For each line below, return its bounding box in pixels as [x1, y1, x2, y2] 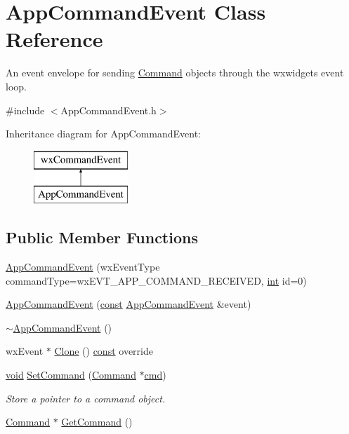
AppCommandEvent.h [60, 102, 157, 117]
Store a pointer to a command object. [6, 391, 166, 405]
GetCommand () [61, 414, 133, 429]
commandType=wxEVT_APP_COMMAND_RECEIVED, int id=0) [6, 273, 307, 287]
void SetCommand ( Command [6, 367, 136, 382]
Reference [6, 25, 103, 53]
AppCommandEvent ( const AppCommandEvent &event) [6, 297, 251, 311]
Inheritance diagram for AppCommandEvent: [6, 126, 202, 141]
